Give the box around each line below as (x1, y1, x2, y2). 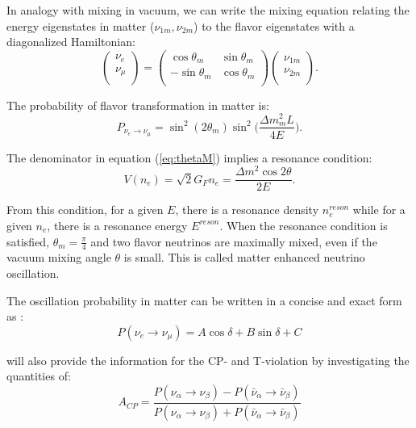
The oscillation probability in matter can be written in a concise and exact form (6, 292, 402, 308)
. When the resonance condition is (219, 216, 388, 233)
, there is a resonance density (175, 201, 319, 218)
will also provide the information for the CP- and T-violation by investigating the (6, 351, 410, 368)
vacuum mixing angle (6, 249, 111, 266)
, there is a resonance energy (47, 216, 188, 233)
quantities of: (6, 367, 71, 384)
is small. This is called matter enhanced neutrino (123, 249, 365, 266)
